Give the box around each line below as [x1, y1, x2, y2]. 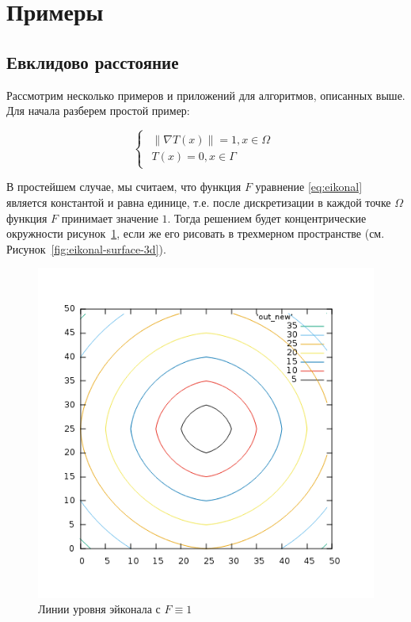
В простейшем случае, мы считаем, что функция [6, 178, 242, 195]
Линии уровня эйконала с [38, 601, 161, 617]
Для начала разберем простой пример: [6, 102, 190, 119]
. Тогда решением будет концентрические [167, 209, 367, 226]
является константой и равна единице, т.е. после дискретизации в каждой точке [6, 193, 391, 210]
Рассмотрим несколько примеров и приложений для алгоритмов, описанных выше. [6, 86, 405, 103]
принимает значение [61, 209, 158, 226]
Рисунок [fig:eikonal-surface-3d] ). [6, 240, 166, 257]
